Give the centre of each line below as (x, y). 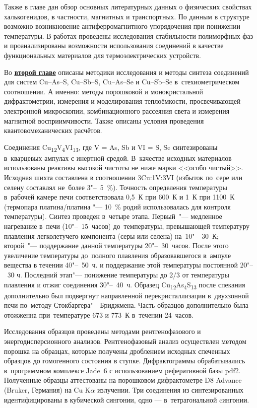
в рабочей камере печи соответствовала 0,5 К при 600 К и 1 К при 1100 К (119, 197)
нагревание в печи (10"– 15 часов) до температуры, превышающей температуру (127, 226)
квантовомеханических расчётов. (53, 130)
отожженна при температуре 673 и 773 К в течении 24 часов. (99, 314)
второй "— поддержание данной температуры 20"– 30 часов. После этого (116, 245)
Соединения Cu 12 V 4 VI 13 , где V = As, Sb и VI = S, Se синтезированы (111, 147)
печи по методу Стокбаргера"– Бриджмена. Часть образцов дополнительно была (126, 305)
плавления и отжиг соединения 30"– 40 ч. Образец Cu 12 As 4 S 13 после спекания (125, 285)
